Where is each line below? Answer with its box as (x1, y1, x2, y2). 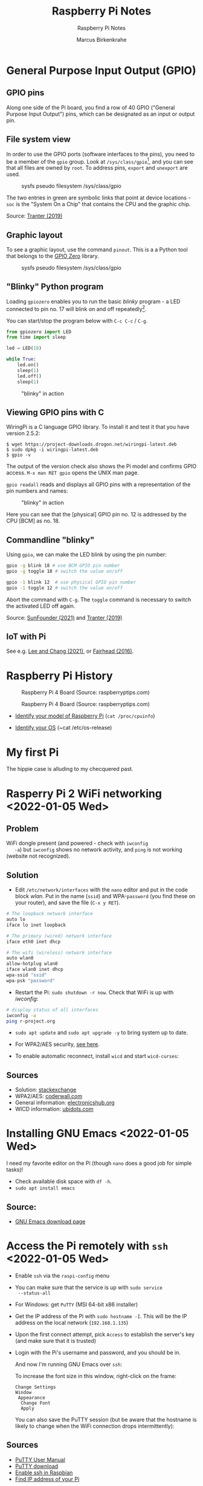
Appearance (18, 1394, 45, 1401)
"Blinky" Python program (6, 282, 104, 292)
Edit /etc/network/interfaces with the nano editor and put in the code (14, 886, 188, 893)
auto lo (6, 916, 26, 922)
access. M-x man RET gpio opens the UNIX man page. (6, 469, 139, 476)
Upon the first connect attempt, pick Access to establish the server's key (14, 1330, 195, 1338)
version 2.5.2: (6, 430, 40, 437)
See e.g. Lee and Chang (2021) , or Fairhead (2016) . (6, 647, 134, 655)
